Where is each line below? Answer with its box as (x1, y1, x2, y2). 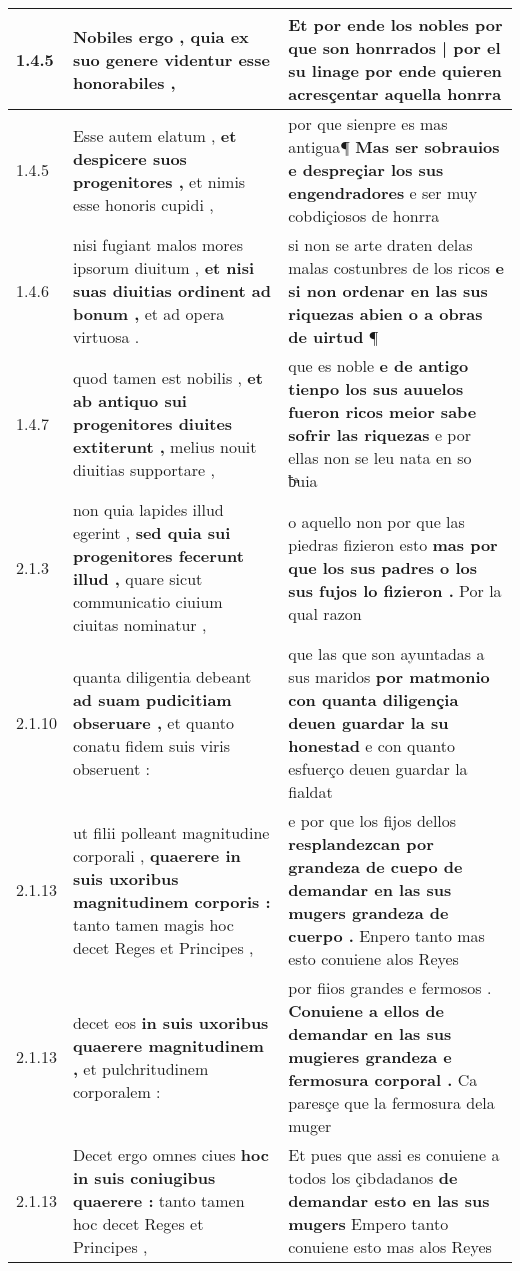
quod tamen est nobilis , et (72, 365, 263, 389)
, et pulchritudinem (72, 1056, 209, 1080)
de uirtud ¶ (288, 325, 379, 348)
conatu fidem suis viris (72, 734, 231, 757)
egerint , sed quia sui (72, 521, 231, 544)
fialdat (288, 780, 333, 803)
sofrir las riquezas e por (288, 423, 471, 446)
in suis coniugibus (72, 1166, 216, 1189)
